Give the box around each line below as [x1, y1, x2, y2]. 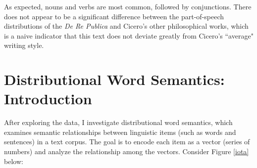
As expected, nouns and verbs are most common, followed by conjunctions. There [4, 1, 252, 11]
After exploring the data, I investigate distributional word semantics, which [4, 117, 233, 127]
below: [4, 156, 23, 166]
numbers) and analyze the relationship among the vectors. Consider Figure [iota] [4, 146, 249, 157]
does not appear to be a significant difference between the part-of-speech [4, 11, 224, 21]
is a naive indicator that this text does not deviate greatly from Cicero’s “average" [4, 30, 254, 41]
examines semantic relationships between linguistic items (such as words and [4, 126, 236, 137]
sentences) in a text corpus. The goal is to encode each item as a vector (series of [4, 136, 250, 147]
